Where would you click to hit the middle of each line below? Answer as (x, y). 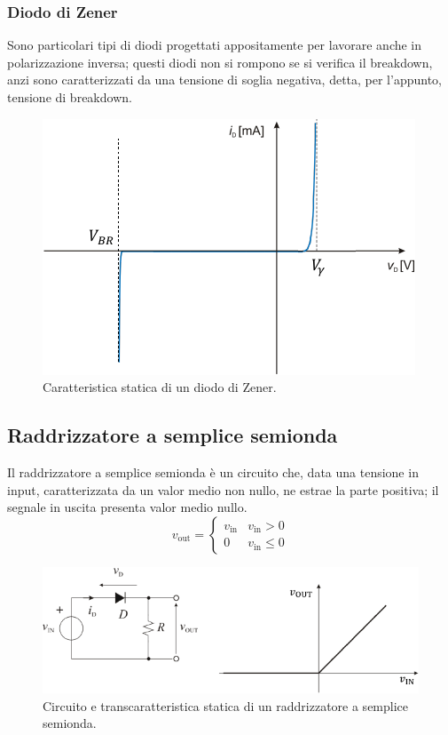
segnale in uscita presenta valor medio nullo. (127, 507)
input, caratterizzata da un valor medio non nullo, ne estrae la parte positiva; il (223, 489)
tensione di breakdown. (70, 97)
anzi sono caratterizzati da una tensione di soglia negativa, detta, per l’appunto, (224, 80)
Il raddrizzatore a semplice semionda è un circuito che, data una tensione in (213, 471)
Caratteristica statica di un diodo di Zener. (160, 387)
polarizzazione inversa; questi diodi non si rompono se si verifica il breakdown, (220, 62)
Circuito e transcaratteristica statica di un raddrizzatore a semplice (226, 705)
